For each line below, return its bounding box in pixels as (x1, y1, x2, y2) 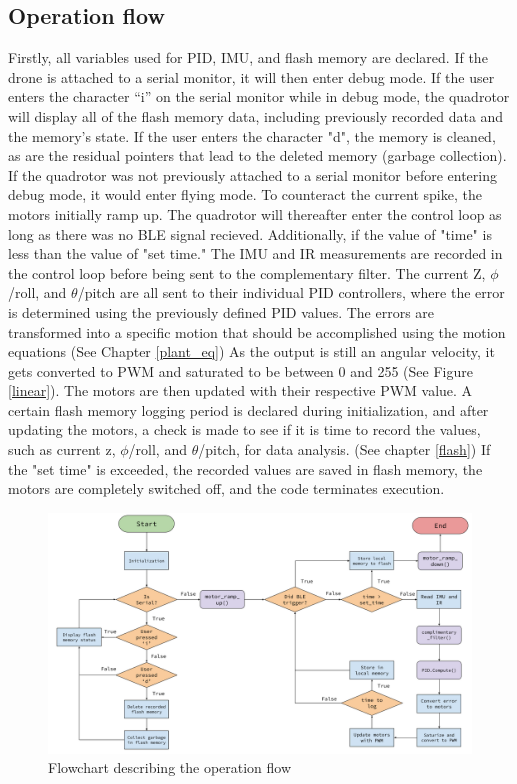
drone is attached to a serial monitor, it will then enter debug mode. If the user (8, 66, 495, 87)
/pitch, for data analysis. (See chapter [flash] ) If (198, 439, 491, 460)
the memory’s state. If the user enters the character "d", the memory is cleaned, (8, 125, 496, 146)
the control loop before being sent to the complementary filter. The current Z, (8, 262, 486, 283)
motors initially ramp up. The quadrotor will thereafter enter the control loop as (8, 203, 502, 224)
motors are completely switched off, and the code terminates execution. (8, 478, 445, 499)
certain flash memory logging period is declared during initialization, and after (8, 399, 489, 420)
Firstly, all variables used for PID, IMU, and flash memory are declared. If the (8, 47, 488, 68)
